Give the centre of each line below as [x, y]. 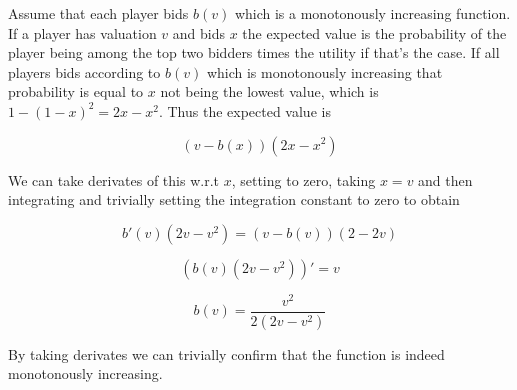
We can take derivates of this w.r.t [113, 179]
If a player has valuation [82, 32]
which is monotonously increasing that [324, 71]
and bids [199, 32]
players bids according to [84, 71]
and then [445, 179]
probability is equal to [76, 91]
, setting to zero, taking [303, 179]
